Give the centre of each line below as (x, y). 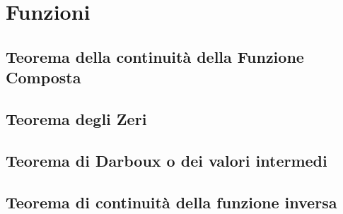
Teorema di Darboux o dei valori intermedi (167, 160)
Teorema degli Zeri (76, 118)
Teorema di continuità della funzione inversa (171, 202)
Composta (43, 77)
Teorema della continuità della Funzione (155, 56)
